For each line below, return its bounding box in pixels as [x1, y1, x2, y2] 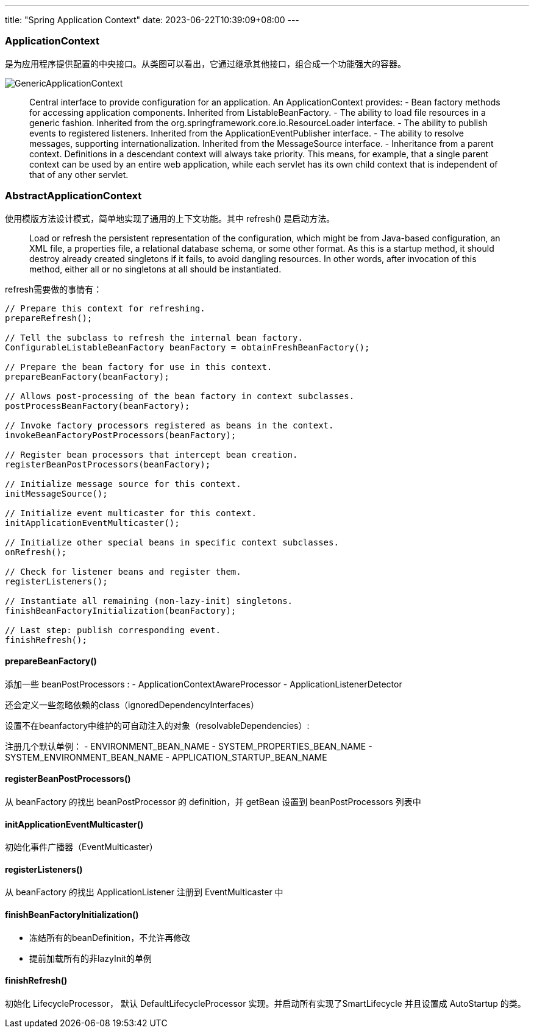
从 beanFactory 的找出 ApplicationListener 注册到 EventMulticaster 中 [5, 887, 283, 898]
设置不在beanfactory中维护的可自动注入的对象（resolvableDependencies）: [5, 720, 310, 731]
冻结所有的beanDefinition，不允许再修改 [29, 932, 191, 943]
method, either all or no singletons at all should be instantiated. [29, 263, 282, 274]
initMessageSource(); [5, 488, 108, 499]
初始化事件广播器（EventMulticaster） [5, 842, 158, 853]
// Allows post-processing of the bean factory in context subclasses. [5, 391, 355, 401]
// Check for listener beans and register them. [5, 566, 241, 577]
